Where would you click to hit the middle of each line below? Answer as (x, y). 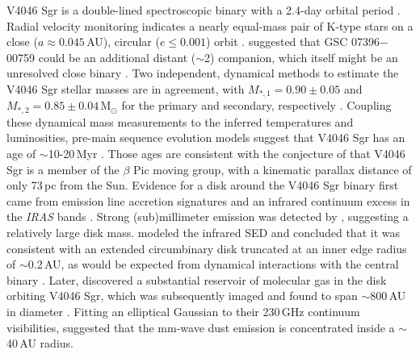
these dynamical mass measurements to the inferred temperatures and (180, 121)
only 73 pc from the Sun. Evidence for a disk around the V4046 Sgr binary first (203, 185)
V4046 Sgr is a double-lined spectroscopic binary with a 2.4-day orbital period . (204, 10)
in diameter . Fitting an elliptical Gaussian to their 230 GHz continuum (183, 311)
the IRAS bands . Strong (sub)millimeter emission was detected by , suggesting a (208, 217)
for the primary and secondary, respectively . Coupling (256, 105)
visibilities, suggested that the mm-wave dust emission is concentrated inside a (201, 327)
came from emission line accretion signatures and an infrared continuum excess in (208, 200)
